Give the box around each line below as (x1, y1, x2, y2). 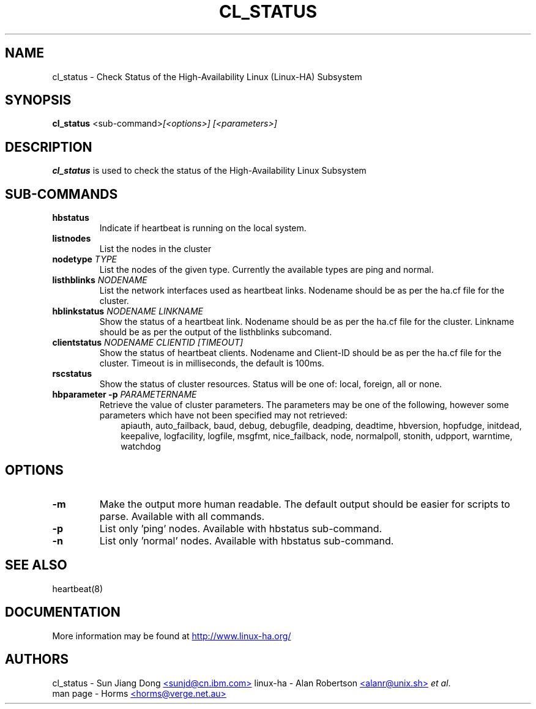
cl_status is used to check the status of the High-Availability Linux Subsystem (52, 165, 367, 176)
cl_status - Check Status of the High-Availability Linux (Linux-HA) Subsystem (52, 71, 362, 82)
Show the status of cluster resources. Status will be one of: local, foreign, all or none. (99, 379, 442, 390)
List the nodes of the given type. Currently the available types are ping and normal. (99, 264, 434, 275)
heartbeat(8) (52, 583, 103, 594)
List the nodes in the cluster (99, 243, 212, 254)
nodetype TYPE (52, 254, 117, 265)
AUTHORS (5, 651, 69, 667)
